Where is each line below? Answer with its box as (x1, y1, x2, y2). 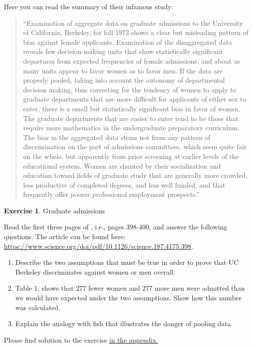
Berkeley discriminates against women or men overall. (15, 266, 175, 277)
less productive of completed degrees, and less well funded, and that (23, 179, 225, 190)
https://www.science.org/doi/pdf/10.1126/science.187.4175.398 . (4, 241, 193, 251)
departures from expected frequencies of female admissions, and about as (23, 55, 240, 66)
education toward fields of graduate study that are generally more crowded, (23, 170, 248, 180)
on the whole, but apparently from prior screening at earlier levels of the (23, 151, 239, 161)
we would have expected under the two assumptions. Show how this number (15, 293, 242, 303)
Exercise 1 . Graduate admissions (4, 205, 105, 215)
